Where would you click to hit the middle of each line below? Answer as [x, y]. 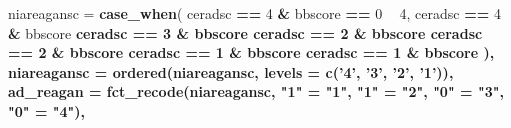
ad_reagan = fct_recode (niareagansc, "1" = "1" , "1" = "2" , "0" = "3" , [256, 91]
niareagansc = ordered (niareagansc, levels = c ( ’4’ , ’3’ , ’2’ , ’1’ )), [231, 71]
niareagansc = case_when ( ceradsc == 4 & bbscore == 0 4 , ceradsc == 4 [254, 13]
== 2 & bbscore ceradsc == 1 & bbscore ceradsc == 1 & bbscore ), [251, 52]
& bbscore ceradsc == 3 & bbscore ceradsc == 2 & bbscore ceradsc [245, 32]
